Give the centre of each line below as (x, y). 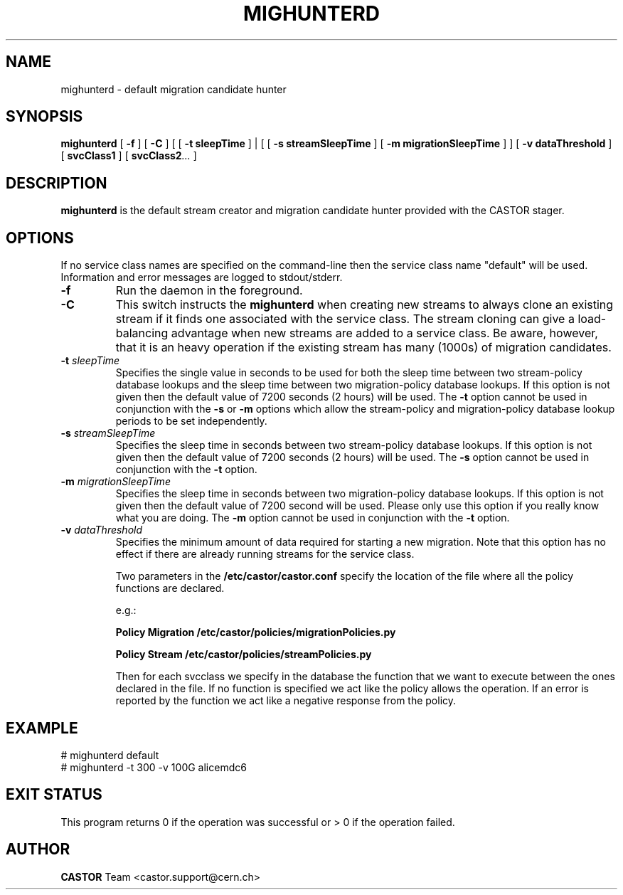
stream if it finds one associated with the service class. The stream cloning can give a (345, 319)
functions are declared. (170, 588)
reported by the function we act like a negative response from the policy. (286, 701)
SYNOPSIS (44, 117)
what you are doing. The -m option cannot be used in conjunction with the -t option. (313, 518)
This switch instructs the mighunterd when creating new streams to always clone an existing (364, 305)
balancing (142, 333)
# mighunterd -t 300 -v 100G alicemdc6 (154, 767)
